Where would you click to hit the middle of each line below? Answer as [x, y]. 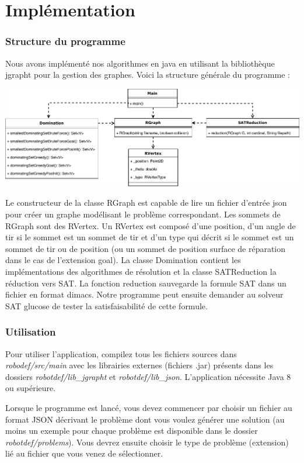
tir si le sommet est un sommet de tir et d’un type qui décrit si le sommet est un [150, 237]
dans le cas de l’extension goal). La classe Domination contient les [123, 260]
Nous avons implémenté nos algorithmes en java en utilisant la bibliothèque [140, 63]
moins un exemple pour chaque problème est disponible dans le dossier [132, 431]
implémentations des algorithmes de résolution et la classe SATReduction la [141, 271]
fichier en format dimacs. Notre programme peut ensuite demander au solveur [144, 294]
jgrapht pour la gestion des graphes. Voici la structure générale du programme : [148, 75]
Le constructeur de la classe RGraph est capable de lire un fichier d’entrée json [146, 203]
